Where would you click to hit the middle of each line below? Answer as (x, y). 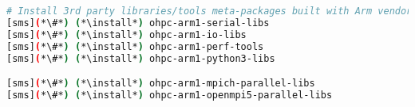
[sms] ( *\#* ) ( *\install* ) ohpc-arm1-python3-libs (141, 58)
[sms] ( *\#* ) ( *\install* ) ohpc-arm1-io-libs (126, 34)
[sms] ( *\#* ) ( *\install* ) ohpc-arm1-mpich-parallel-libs (161, 84)
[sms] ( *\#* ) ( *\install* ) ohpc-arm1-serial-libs (138, 23)
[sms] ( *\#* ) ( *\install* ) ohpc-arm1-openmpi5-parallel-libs (170, 95)
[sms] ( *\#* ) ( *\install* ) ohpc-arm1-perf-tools (135, 46)
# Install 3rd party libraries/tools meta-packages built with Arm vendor (209, 11)
